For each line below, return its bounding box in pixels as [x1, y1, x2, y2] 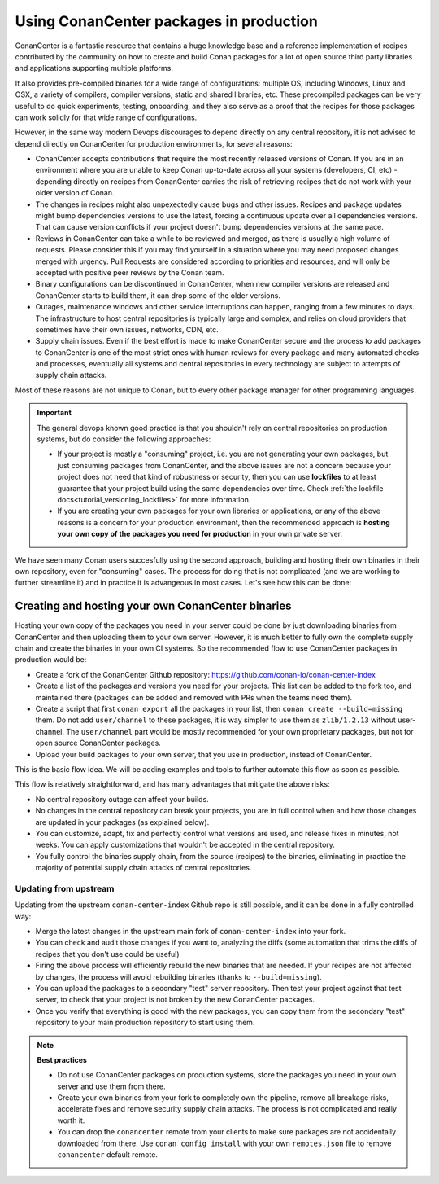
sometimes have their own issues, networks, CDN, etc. [35, 324, 219, 334]
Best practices [37, 1055, 87, 1064]
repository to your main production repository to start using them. [35, 1018, 255, 1028]
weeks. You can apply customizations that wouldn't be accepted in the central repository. [35, 840, 335, 850]
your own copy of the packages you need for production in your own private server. [57, 529, 343, 539]
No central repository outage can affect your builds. [35, 794, 209, 804]
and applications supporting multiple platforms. [15, 64, 174, 73]
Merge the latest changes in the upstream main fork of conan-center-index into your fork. [35, 926, 346, 936]
